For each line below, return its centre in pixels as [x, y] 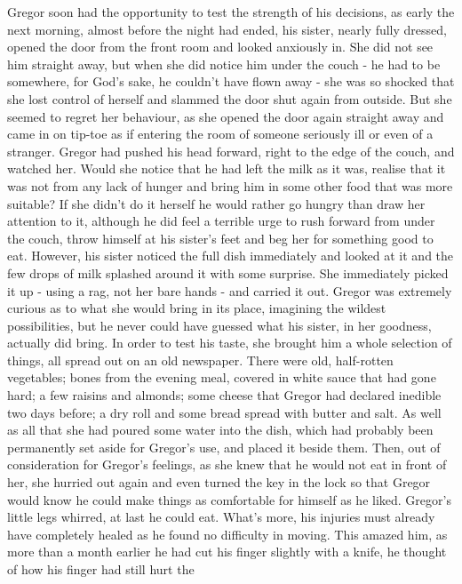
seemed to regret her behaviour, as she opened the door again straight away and [226, 116]
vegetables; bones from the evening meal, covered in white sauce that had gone [222, 377]
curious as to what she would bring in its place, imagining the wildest [197, 308]
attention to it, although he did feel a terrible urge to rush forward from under [221, 221]
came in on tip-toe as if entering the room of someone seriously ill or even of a [220, 134]
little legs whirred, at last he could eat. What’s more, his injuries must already [221, 517]
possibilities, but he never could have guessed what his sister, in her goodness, [219, 325]
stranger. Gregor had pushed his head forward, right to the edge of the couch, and [231, 151]
